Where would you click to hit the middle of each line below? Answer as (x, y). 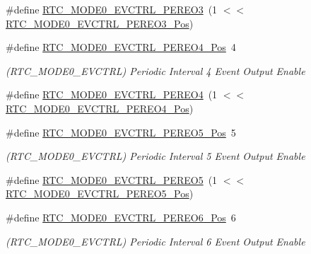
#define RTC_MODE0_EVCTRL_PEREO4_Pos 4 (121, 47)
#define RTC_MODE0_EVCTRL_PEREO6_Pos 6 (121, 217)
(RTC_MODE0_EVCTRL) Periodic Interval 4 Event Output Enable (155, 70)
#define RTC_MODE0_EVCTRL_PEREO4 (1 (112, 94)
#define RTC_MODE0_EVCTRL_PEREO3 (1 (112, 9)
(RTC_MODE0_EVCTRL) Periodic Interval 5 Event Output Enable (155, 156)
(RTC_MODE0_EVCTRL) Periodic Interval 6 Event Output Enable (155, 241)
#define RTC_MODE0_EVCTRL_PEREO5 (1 (112, 179)
